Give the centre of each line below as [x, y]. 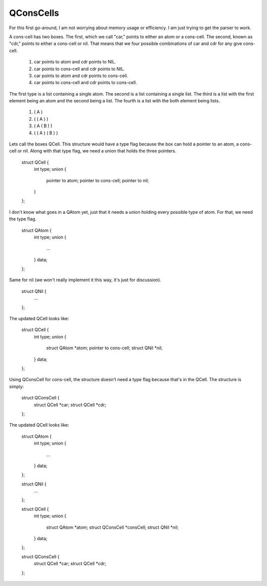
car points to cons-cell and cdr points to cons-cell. [85, 83]
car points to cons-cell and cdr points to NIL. [79, 69]
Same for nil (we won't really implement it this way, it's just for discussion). [85, 280]
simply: [17, 387]
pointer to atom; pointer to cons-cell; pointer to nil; [98, 180]
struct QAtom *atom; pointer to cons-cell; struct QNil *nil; [104, 348]
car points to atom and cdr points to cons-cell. [81, 75]
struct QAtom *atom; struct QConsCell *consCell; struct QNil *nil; [112, 527]
